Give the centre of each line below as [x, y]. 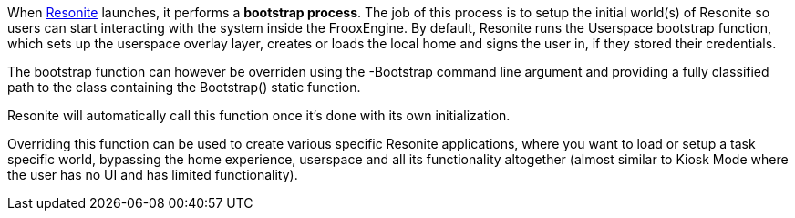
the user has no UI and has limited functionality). [153, 175]
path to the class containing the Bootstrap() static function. [184, 87]
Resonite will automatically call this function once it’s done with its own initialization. [259, 115]
